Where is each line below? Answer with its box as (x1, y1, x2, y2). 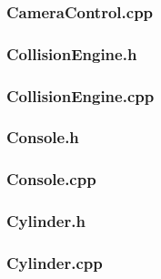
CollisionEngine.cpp (6, 84, 155, 107)
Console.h (6, 126, 79, 149)
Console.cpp (6, 168, 96, 191)
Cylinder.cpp (6, 251, 103, 274)
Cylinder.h (6, 210, 86, 232)
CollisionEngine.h (6, 42, 137, 65)
